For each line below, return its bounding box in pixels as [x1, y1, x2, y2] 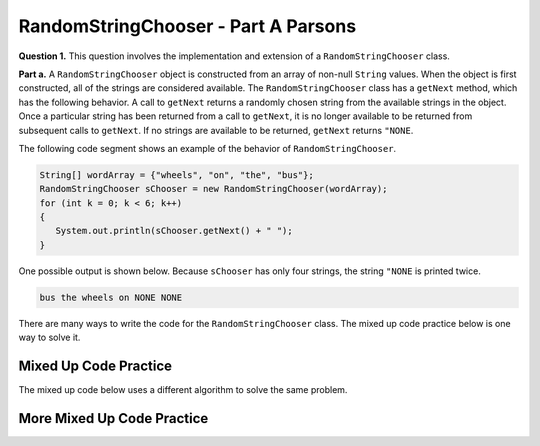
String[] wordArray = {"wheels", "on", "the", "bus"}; [39, 169, 314, 180]
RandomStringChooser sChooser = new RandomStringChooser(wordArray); [39, 183, 388, 195]
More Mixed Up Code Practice [18, 410, 209, 427]
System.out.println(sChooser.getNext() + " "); [55, 225, 294, 237]
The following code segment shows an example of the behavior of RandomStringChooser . [18, 142, 397, 154]
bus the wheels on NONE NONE [39, 291, 183, 303]
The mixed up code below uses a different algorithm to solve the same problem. [18, 384, 348, 396]
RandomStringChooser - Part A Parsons [18, 15, 357, 37]
